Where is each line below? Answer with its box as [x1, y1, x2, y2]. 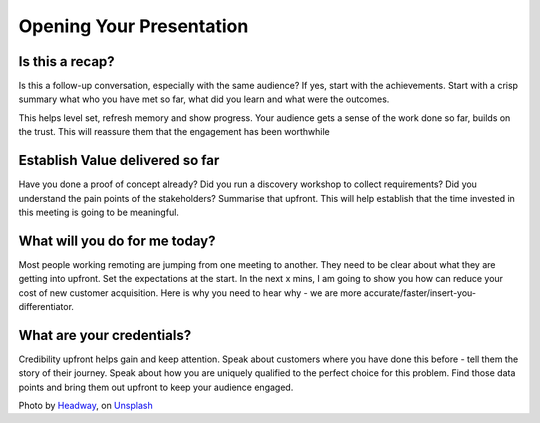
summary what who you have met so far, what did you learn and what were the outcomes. [18, 93, 390, 105]
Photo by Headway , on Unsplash [18, 400, 154, 412]
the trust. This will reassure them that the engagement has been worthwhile [18, 126, 330, 138]
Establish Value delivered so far [18, 152, 220, 169]
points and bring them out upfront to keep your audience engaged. [18, 381, 294, 393]
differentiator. [18, 301, 75, 312]
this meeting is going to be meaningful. [18, 206, 180, 218]
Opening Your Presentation [18, 15, 249, 37]
